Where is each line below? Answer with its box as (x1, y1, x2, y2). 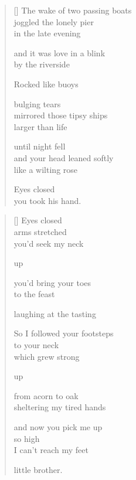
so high (13, 432, 40, 444)
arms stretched (13, 225, 67, 237)
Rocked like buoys (13, 77, 79, 90)
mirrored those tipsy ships (13, 109, 108, 121)
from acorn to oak (13, 389, 79, 401)
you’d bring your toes (13, 276, 91, 288)
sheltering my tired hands (13, 401, 106, 413)
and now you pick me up (13, 421, 103, 433)
